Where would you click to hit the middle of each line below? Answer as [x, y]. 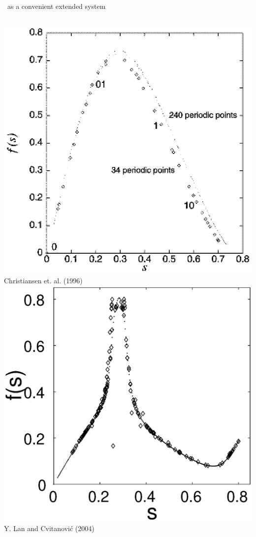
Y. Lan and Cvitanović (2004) [49, 528]
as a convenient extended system [56, 6]
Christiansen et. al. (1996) [43, 281]
